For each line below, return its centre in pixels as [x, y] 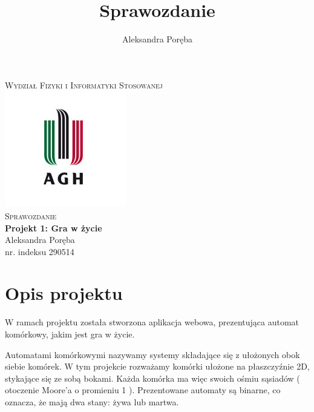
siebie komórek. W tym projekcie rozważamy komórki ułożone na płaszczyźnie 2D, [157, 366]
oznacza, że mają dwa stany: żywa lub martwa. [92, 401]
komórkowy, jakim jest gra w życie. [70, 334]
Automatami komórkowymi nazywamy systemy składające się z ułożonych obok [152, 354]
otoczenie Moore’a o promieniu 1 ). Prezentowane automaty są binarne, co [143, 390]
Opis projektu [64, 293]
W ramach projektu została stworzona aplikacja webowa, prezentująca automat [152, 322]
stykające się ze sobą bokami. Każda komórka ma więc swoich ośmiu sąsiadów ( [152, 378]
